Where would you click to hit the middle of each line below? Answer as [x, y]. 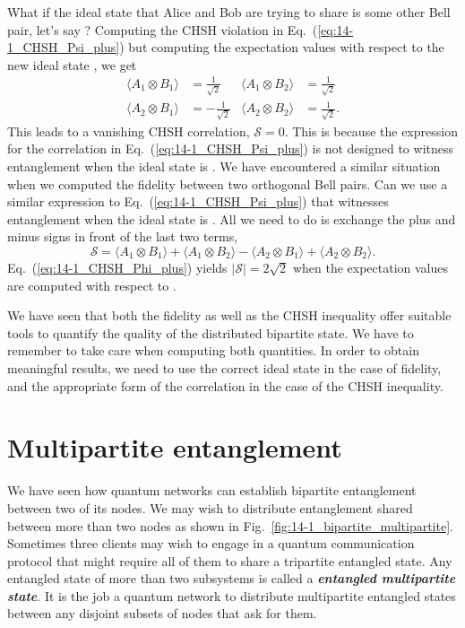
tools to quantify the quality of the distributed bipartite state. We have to [211, 332]
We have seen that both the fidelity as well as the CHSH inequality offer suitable [229, 315]
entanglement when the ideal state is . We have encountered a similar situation [224, 166]
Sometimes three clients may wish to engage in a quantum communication [211, 543]
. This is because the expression [371, 131]
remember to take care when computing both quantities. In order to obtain [213, 350]
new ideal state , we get [72, 64]
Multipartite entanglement [175, 447]
